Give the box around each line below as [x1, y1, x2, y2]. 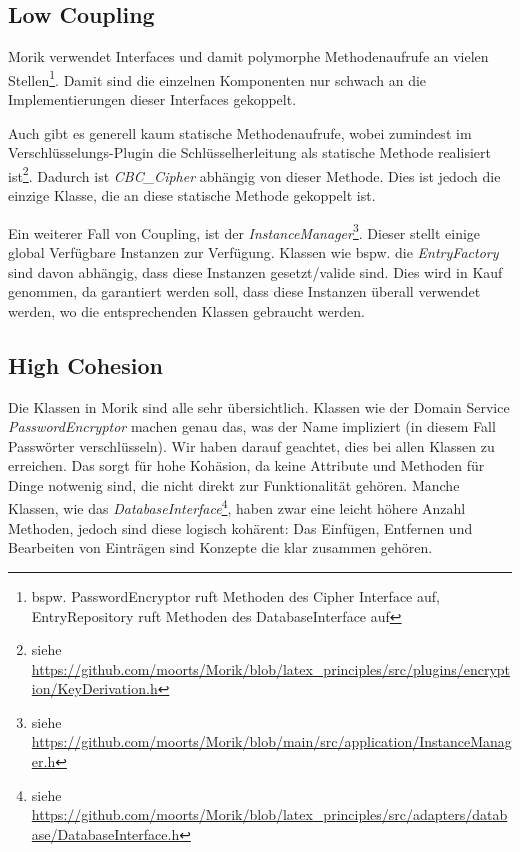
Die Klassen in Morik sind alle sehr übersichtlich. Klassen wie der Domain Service [8, 396, 510, 417]
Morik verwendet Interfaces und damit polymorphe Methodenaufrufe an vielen [8, 46, 489, 67]
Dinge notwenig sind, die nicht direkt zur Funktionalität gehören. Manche [8, 474, 460, 495]
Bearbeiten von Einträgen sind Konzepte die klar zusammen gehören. [8, 537, 433, 558]
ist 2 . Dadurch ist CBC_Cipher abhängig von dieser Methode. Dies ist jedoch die [8, 162, 501, 186]
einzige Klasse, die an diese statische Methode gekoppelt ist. [8, 185, 376, 206]
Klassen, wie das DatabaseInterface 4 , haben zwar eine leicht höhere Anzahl [8, 495, 466, 519]
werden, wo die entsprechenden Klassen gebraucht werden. [8, 300, 365, 321]
